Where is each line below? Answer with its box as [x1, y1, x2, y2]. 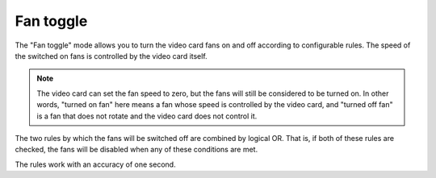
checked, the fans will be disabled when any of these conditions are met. [15, 145, 258, 155]
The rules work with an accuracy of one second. [15, 159, 177, 169]
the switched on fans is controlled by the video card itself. [15, 51, 208, 60]
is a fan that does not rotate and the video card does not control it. [36, 111, 258, 121]
